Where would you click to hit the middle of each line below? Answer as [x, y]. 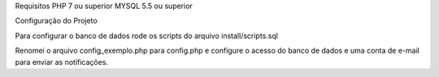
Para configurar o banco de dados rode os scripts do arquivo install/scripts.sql [146, 36]
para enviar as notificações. [62, 62]
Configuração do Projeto [56, 21]
